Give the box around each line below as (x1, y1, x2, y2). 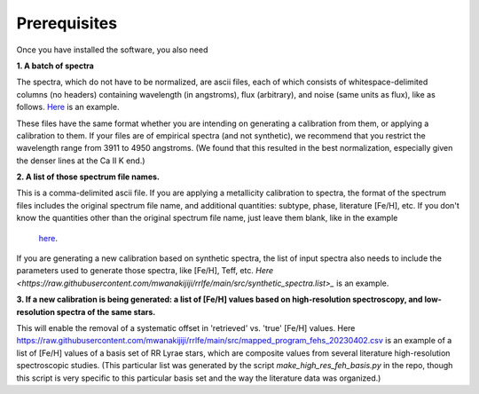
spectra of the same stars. (56, 306, 156, 317)
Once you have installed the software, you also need (16, 44, 208, 55)
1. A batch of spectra (16, 60, 95, 71)
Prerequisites (16, 13, 118, 33)
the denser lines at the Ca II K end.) (16, 155, 145, 166)
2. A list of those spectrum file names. (16, 171, 160, 182)
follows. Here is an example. (16, 102, 120, 113)
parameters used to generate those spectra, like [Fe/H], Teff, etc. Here (16, 265, 274, 276)
